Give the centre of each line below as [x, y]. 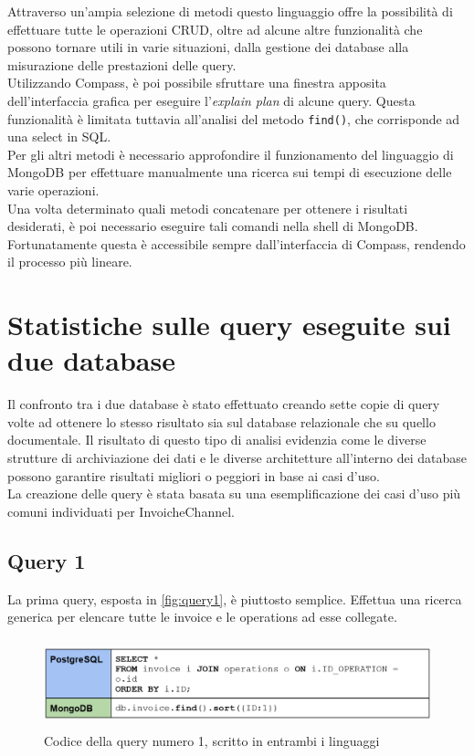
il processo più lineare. [70, 262]
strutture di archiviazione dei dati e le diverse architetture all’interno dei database [237, 458]
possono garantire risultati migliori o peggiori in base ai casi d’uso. [194, 475]
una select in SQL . [59, 136]
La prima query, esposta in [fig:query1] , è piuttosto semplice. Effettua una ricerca [235, 598]
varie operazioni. [53, 190]
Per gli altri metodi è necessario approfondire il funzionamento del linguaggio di [231, 154]
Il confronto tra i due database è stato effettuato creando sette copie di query [224, 404]
